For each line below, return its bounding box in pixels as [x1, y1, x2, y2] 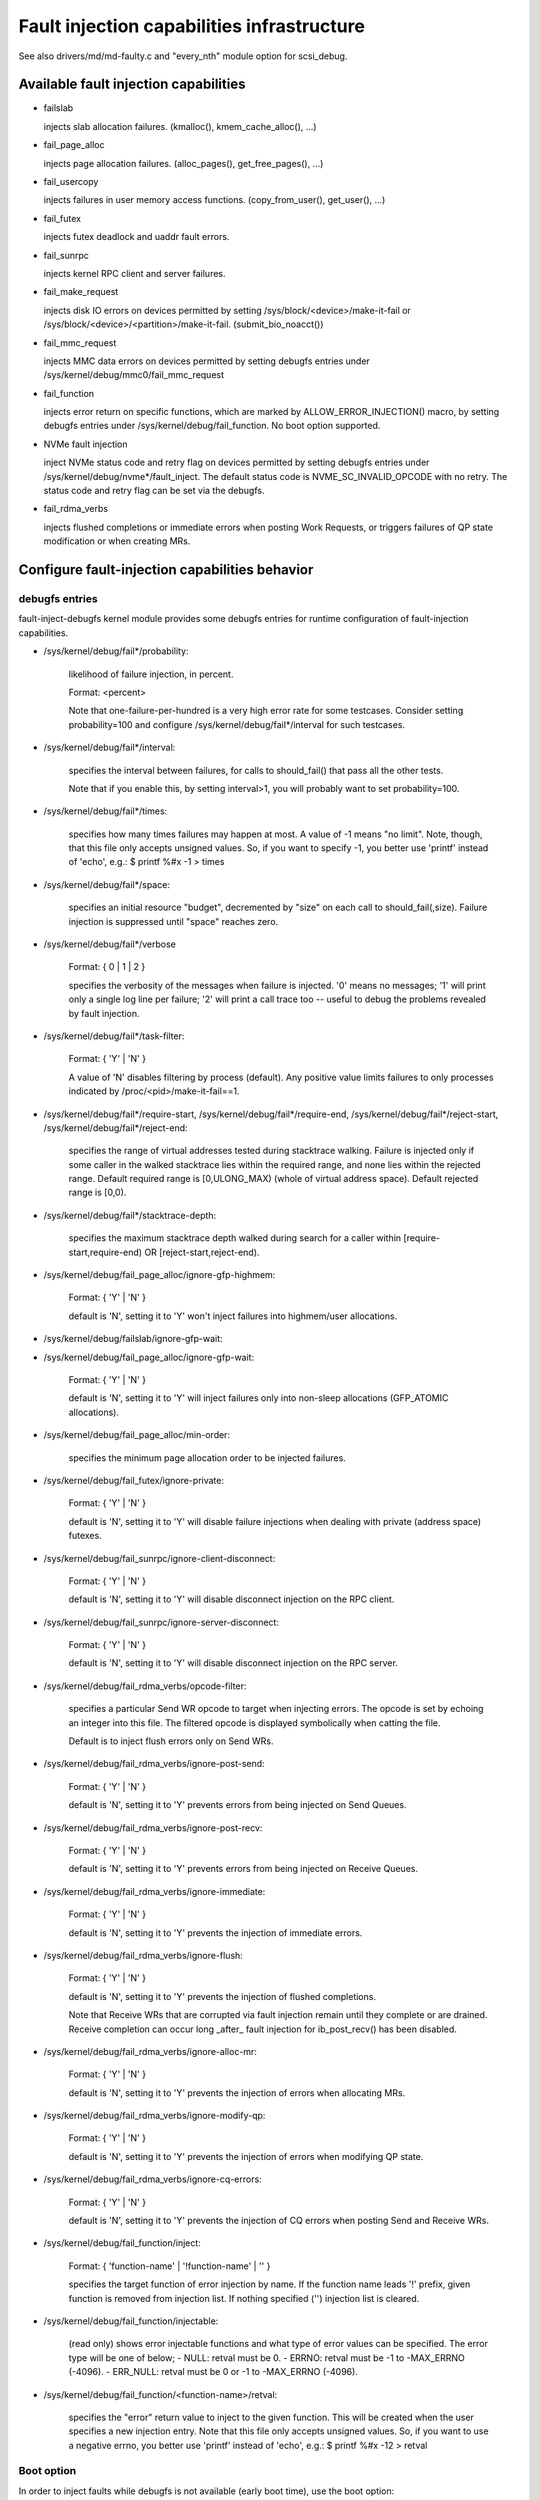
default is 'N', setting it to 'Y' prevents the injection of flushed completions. [68, 1990, 377, 2002]
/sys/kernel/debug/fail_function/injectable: [43, 2315, 219, 2327]
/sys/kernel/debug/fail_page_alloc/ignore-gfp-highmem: [43, 1269, 276, 1281]
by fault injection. [68, 1007, 140, 1019]
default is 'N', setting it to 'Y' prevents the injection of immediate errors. [68, 1926, 363, 1939]
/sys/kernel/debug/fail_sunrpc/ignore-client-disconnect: [43, 1552, 276, 1564]
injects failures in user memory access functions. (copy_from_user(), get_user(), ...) [43, 194, 386, 206]
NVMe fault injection [43, 438, 129, 450]
